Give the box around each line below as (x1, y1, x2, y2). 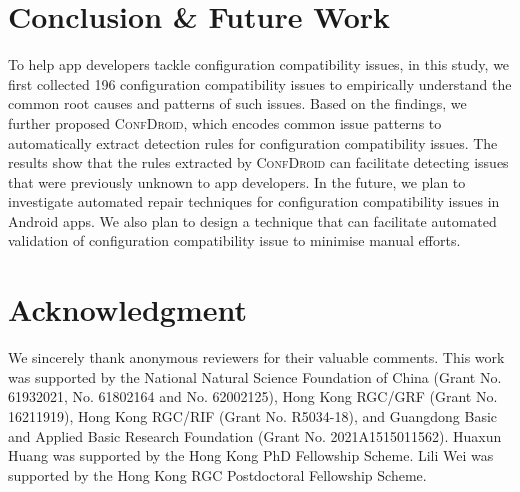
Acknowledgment (8, 289, 247, 330)
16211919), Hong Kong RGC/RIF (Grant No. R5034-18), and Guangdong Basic (8, 405, 498, 426)
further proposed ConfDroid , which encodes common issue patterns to (8, 112, 442, 133)
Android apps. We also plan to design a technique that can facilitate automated (8, 210, 497, 231)
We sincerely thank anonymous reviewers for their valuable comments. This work (8, 347, 505, 368)
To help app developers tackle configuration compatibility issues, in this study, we (8, 54, 510, 75)
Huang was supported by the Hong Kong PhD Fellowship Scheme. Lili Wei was (8, 445, 494, 466)
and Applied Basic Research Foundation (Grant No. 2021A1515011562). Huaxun (8, 425, 502, 446)
